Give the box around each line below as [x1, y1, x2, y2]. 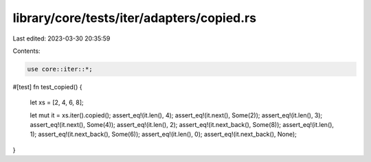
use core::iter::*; [27, 65, 93, 73]
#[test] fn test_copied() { [12, 82, 82, 91]
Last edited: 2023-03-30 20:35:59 [12, 34, 111, 43]
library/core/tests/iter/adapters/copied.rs [12, 10, 257, 25]
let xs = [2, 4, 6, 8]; [30, 98, 84, 106]
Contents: [12, 47, 41, 55]
